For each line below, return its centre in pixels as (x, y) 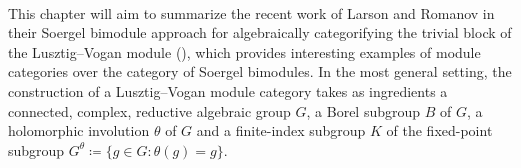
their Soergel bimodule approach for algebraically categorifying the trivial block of (260, 32)
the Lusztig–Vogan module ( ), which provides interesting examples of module (244, 51)
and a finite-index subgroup (281, 130)
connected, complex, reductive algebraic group (149, 110)
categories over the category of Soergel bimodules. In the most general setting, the (260, 71)
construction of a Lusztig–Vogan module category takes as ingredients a (228, 90)
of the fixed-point (439, 130)
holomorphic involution (79, 130)
